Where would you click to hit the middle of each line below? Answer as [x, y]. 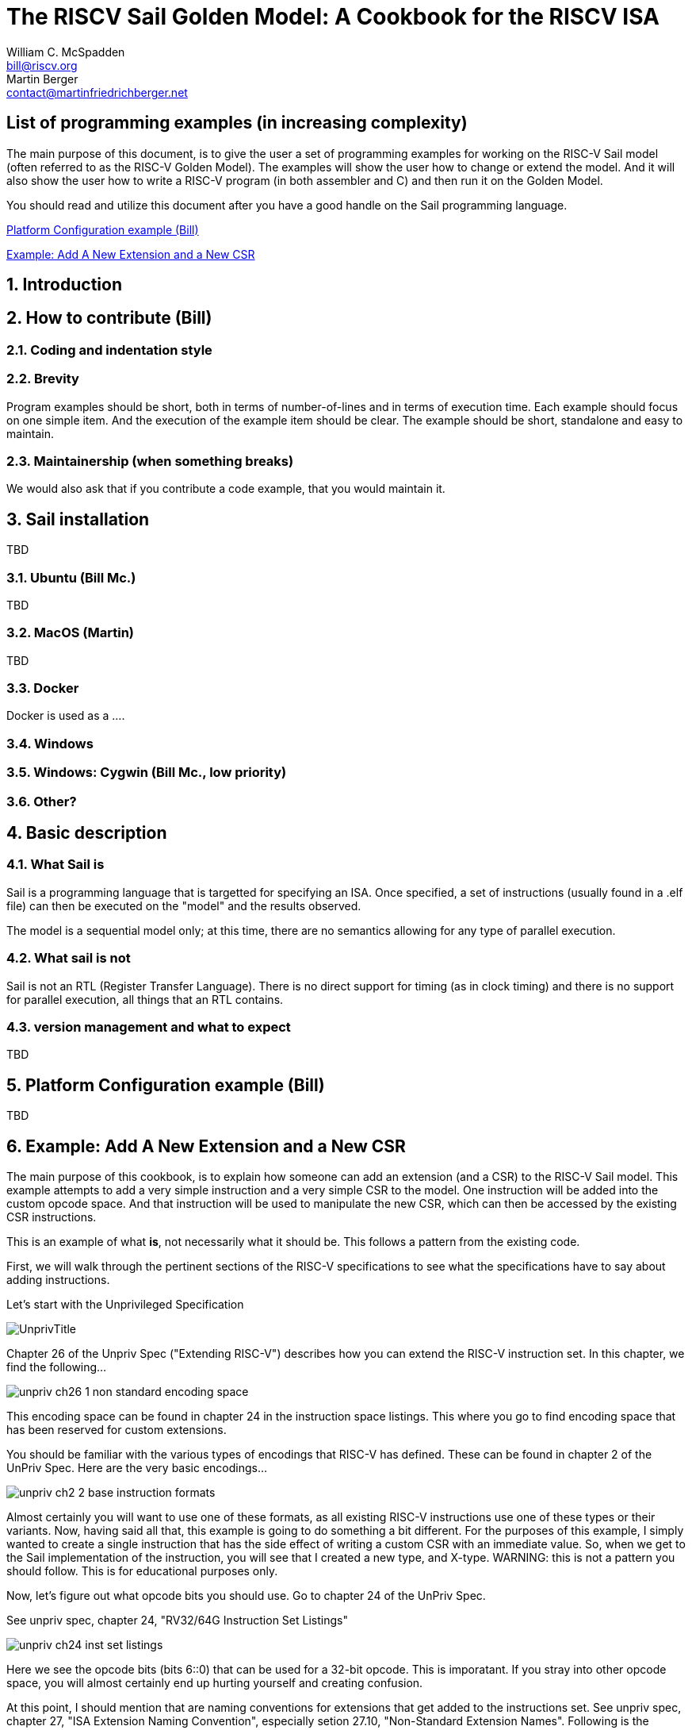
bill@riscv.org [42, 65]
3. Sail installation [78, 519]
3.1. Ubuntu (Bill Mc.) [71, 577]
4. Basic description [87, 833]
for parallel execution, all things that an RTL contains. [145, 999]
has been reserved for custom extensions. [117, 1429]
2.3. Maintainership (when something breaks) [150, 461]
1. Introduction [64, 285]
